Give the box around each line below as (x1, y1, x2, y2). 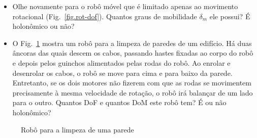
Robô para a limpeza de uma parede (21, 124, 134, 134)
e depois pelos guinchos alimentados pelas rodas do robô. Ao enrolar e (12, 57, 231, 68)
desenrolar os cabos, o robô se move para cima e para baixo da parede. (12, 67, 233, 78)
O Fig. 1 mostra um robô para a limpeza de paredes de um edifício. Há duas (12, 37, 252, 48)
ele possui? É (209, 11, 250, 21)
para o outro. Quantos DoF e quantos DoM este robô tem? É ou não (12, 97, 227, 108)
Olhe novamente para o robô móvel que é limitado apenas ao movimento (12, 1, 238, 11)
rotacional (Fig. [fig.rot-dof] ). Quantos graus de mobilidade (12, 11, 197, 21)
